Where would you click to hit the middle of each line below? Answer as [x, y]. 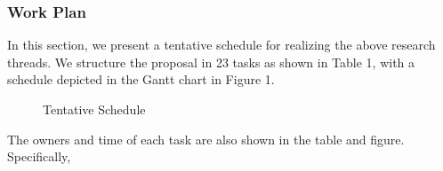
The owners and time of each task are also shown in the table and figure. [206, 139]
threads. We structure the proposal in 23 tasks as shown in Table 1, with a [211, 62]
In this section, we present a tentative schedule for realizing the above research [221, 45]
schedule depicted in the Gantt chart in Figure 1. [141, 79]
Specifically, [39, 156]
